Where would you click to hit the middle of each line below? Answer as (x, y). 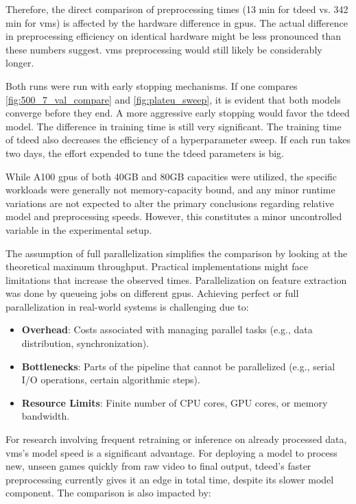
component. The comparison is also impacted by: (108, 493)
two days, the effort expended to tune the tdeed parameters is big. (145, 153)
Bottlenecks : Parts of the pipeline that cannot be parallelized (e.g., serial (178, 366)
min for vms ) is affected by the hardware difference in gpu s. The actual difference (177, 22)
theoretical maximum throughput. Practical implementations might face (157, 266)
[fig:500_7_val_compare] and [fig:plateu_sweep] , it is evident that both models (173, 99)
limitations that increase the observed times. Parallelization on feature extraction (176, 279)
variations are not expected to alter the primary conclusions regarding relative (170, 203)
